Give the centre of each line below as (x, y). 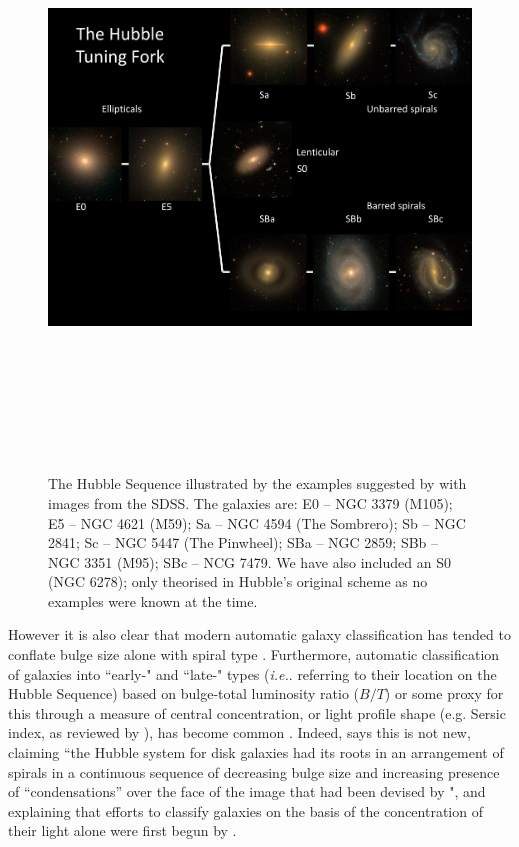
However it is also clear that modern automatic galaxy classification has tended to (259, 634)
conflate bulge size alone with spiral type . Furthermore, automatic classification (254, 654)
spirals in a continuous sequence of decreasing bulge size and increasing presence (254, 771)
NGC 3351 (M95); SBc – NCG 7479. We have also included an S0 (249, 561)
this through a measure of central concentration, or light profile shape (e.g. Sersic (257, 712)
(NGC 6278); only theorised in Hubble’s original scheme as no (238, 581)
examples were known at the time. (153, 600)
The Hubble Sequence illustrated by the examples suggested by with (257, 483)
